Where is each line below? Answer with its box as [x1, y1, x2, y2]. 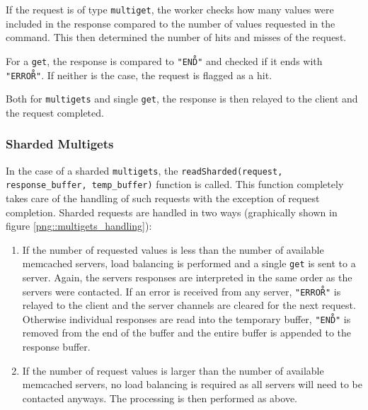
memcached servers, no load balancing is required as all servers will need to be [22, 377, 362, 392]
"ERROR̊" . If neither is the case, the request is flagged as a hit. [6, 67, 272, 82]
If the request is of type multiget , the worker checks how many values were [6, 2, 334, 16]
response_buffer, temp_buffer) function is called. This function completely [6, 177, 344, 192]
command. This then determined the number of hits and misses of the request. [6, 30, 347, 45]
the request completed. [6, 105, 104, 119]
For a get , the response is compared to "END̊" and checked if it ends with [6, 53, 323, 68]
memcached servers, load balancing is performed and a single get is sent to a [22, 256, 356, 271]
